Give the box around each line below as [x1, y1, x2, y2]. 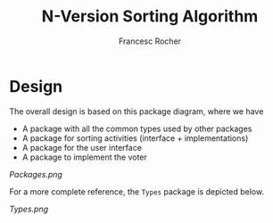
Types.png [9, 203, 49, 214]
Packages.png [9, 169, 62, 179]
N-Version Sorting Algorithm [41, 6, 259, 27]
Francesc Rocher [119, 36, 181, 46]
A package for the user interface [21, 142, 143, 153]
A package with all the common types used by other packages [21, 123, 252, 134]
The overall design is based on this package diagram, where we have [9, 105, 264, 117]
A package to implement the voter [21, 152, 147, 162]
